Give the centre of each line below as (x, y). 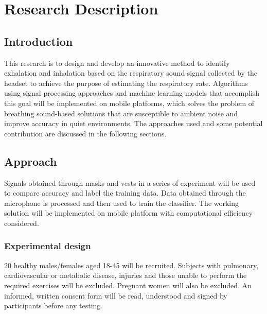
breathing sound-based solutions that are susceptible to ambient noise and (121, 113)
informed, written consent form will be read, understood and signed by (116, 295)
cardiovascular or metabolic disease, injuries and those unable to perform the (126, 275)
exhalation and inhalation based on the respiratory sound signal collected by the (131, 73)
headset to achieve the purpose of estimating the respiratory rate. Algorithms (126, 83)
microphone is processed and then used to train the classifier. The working (122, 203)
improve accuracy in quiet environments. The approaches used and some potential (133, 123)
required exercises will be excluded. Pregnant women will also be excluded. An (128, 285)
